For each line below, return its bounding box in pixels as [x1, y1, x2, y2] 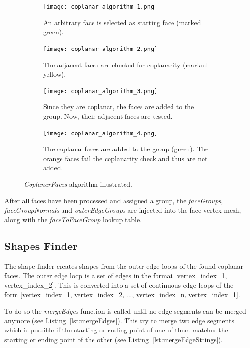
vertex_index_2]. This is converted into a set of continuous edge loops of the [4, 280, 234, 290]
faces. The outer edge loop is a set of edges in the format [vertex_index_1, [4, 270, 227, 281]
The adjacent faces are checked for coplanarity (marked [43, 59, 207, 69]
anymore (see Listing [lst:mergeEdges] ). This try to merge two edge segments [4, 315, 234, 325]
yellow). [43, 69, 66, 79]
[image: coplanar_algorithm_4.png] [43, 130, 158, 137]
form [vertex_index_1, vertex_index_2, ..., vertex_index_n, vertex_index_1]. [4, 289, 240, 299]
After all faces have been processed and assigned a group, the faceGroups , [4, 195, 223, 205]
